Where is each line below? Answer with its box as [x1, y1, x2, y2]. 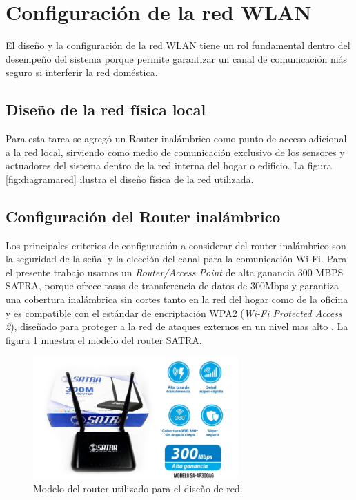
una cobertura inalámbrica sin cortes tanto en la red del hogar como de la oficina [6, 292, 348, 307]
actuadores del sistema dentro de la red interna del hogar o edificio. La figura [6, 158, 332, 173]
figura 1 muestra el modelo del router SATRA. [6, 332, 202, 347]
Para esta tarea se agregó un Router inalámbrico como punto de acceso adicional [6, 131, 347, 146]
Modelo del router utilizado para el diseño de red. [33, 481, 243, 496]
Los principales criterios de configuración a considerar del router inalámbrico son [6, 238, 346, 252]
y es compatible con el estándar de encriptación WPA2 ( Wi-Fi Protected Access [6, 305, 342, 320]
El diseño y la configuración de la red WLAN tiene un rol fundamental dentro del [6, 38, 350, 52]
